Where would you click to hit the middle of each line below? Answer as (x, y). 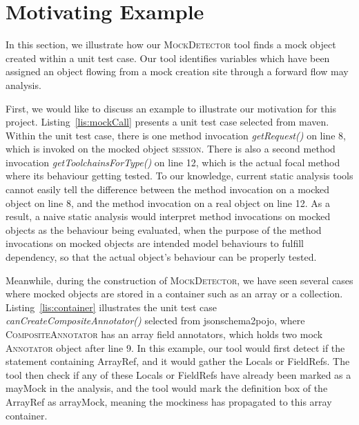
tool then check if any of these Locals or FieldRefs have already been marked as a (178, 374)
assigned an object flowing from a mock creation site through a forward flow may (177, 71)
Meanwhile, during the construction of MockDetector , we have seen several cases (179, 280)
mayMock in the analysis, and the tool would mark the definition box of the (167, 388)
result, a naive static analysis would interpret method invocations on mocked (168, 216)
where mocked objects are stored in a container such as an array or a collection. (174, 294)
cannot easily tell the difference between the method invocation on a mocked (168, 189)
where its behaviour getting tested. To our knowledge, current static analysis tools (179, 176)
